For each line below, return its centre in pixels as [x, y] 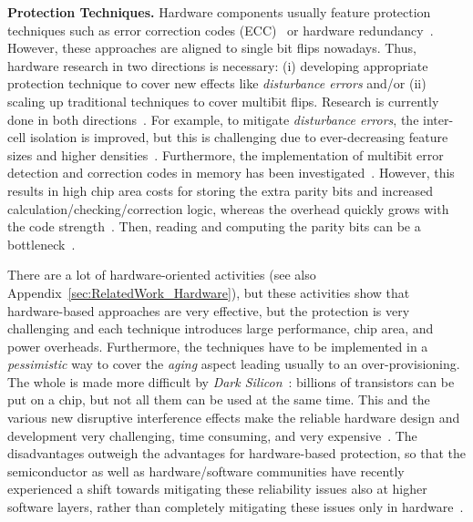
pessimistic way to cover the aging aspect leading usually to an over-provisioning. [234, 364]
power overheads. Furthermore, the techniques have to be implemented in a [218, 346]
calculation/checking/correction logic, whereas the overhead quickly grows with [228, 208]
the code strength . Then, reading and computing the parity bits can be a [214, 226]
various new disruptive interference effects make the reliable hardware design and [234, 418]
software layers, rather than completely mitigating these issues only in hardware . [236, 507]
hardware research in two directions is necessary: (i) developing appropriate [218, 65]
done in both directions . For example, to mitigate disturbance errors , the [213, 119]
